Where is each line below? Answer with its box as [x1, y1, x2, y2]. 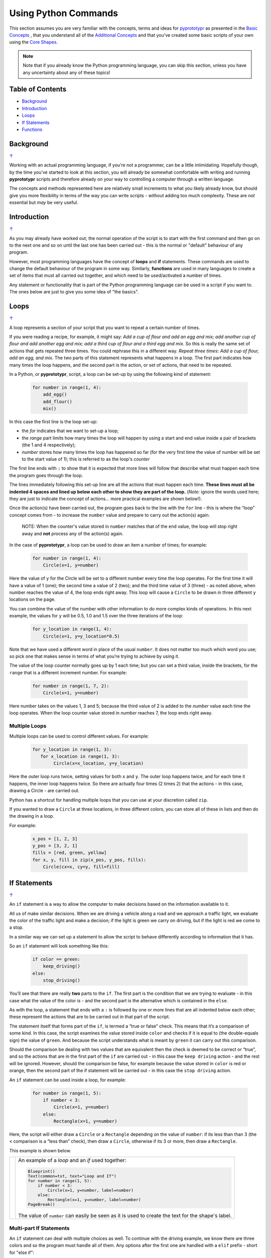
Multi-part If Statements [9, 1225, 70, 1232]
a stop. [9, 924, 24, 930]
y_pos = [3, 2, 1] [32, 843, 78, 849]
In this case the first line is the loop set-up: [9, 419, 98, 425]
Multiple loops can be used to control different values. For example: [9, 733, 149, 739]
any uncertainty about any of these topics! [23, 69, 110, 75]
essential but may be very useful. [9, 199, 78, 206]
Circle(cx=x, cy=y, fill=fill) [43, 864, 120, 870]
